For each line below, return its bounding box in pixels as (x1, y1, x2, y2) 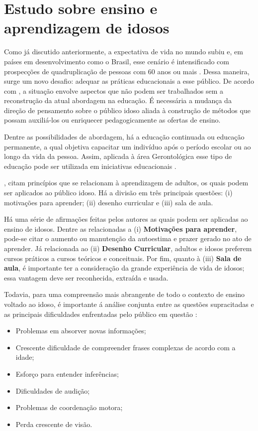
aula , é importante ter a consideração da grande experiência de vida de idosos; (4, 263, 245, 273)
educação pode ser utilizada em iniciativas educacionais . (4, 160, 176, 171)
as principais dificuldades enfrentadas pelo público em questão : (4, 308, 197, 319)
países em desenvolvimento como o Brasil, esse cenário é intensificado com (4, 56, 229, 66)
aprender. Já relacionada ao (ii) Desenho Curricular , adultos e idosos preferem (4, 243, 252, 253)
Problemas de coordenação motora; (15, 402, 123, 413)
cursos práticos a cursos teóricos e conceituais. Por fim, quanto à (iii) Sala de (4, 253, 242, 263)
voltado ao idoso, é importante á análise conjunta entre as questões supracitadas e (4, 298, 254, 309)
